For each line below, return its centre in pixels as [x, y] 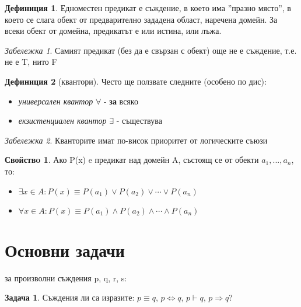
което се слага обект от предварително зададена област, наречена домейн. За [141, 19]
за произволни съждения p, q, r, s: [66, 278]
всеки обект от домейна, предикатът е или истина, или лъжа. [113, 31]
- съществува [139, 121]
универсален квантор [56, 101]
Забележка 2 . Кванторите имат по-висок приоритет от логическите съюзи [136, 140]
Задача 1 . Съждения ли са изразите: [70, 297]
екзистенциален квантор [62, 121]
